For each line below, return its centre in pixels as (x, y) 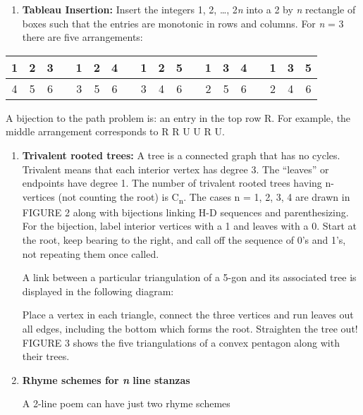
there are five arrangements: (82, 37)
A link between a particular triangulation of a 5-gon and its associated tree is (189, 277)
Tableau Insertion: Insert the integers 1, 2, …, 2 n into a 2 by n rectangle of (189, 9)
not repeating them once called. (91, 253)
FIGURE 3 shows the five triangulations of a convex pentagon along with (181, 342)
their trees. (46, 356)
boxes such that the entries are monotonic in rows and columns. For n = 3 (183, 23)
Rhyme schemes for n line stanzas (106, 379)
